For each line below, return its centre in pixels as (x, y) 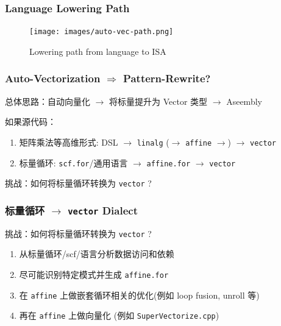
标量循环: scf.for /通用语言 (73, 162)
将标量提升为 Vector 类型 (158, 101)
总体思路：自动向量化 (48, 101)
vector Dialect (103, 210)
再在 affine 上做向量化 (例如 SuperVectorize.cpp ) (119, 315)
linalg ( (153, 142)
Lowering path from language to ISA (98, 51)
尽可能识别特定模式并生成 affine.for (94, 274)
